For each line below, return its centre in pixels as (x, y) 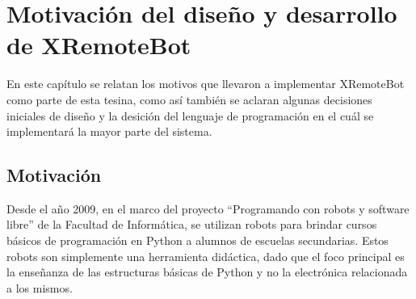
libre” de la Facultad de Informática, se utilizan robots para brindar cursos (192, 224)
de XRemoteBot (99, 45)
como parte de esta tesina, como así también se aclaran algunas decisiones (189, 99)
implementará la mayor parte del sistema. (109, 131)
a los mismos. (40, 287)
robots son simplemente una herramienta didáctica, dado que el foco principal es (206, 256)
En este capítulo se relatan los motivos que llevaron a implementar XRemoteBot (206, 84)
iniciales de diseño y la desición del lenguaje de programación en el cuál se (190, 115)
